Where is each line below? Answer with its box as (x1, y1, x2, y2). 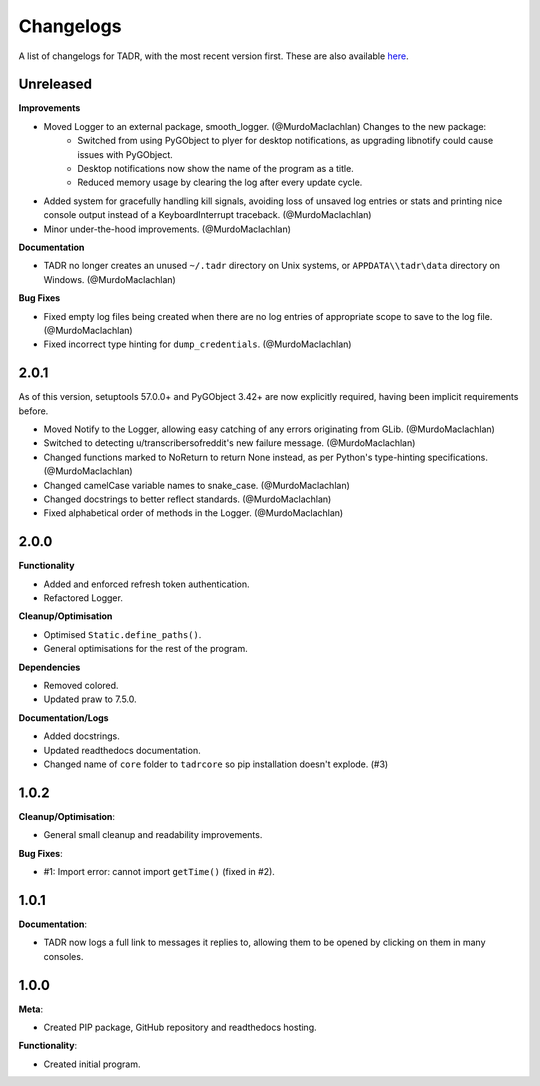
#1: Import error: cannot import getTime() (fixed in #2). (43, 866, 275, 878)
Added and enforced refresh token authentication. (43, 578, 250, 590)
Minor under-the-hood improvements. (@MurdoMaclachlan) (43, 223, 292, 235)
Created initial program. (43, 1058, 141, 1070)
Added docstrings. (43, 730, 120, 742)
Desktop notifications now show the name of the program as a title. (77, 163, 354, 175)
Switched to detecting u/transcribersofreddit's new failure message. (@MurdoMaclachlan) (43, 437, 416, 449)
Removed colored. (43, 679, 119, 691)
